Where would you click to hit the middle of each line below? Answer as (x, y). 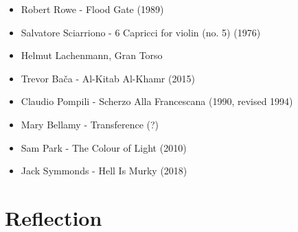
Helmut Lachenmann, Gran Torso (92, 55)
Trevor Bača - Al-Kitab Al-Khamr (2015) (108, 78)
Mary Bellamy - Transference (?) (90, 124)
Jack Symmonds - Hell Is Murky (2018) (104, 171)
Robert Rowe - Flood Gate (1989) (92, 9)
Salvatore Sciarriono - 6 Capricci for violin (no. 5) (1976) (141, 32)
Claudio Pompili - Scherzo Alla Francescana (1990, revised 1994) (157, 101)
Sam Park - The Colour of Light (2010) (104, 147)
